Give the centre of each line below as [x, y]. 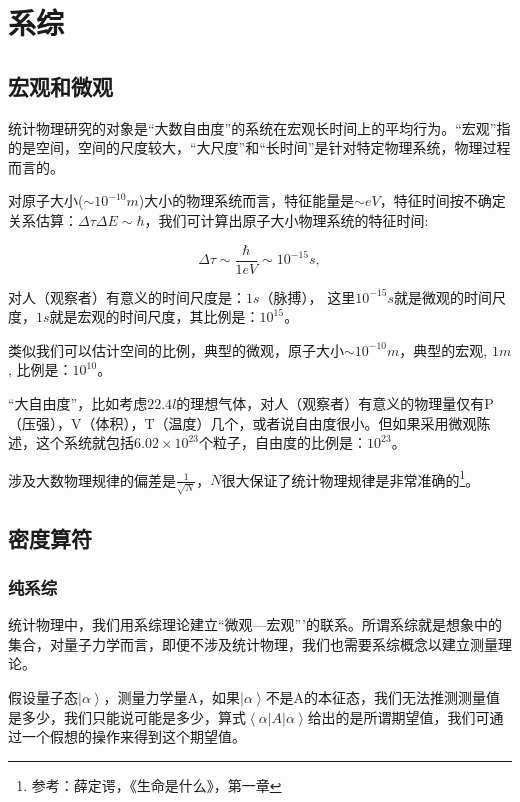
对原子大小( [46, 200]
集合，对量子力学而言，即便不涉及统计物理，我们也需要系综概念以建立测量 [253, 643]
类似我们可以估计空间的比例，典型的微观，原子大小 [176, 349]
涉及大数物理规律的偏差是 [92, 479]
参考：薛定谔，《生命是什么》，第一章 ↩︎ [156, 784]
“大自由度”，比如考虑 [78, 402]
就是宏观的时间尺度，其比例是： [154, 316]
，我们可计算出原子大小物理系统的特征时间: [286, 219]
